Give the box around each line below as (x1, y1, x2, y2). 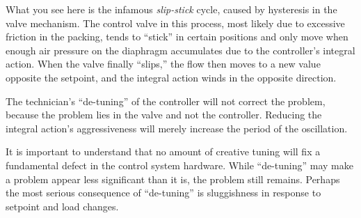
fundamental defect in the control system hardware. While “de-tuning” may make (6, 157, 353, 172)
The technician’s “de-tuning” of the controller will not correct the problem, (6, 93, 326, 108)
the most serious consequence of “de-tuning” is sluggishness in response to (6, 185, 321, 200)
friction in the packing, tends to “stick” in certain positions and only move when (6, 29, 348, 44)
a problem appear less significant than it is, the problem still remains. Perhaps (6, 171, 340, 186)
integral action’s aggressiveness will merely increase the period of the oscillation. (6, 120, 348, 135)
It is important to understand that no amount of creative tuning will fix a (6, 144, 321, 159)
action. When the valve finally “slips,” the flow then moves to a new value (6, 56, 321, 71)
